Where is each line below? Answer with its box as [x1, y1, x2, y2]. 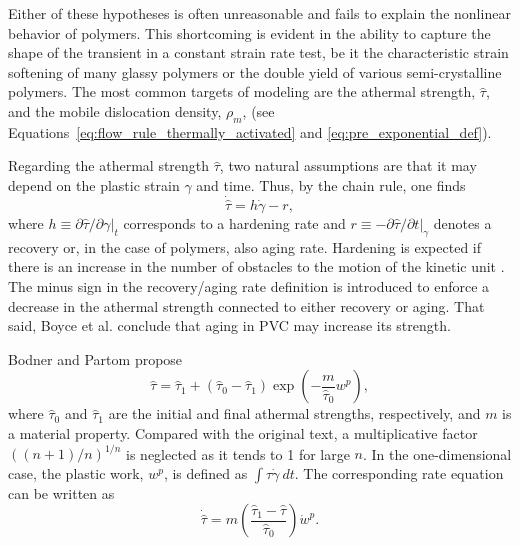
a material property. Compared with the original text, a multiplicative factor [8, 422, 478, 443]
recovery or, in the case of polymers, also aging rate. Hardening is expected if [8, 236, 482, 257]
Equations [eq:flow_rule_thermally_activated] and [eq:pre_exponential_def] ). [8, 121, 492, 142]
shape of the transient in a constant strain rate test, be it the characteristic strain [8, 42, 509, 63]
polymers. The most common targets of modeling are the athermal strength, [8, 81, 476, 102]
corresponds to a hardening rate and [123, 212, 346, 233]
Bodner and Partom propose [8, 348, 183, 369]
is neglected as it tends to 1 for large [126, 443, 350, 464]
